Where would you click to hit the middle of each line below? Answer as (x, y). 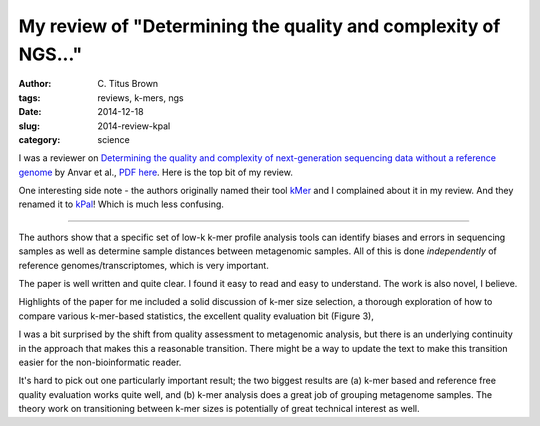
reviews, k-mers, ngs (140, 97)
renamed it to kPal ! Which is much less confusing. (121, 204)
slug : (29, 126)
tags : (29, 97)
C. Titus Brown (128, 84)
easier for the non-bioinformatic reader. (100, 362)
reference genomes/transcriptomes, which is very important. (143, 265)
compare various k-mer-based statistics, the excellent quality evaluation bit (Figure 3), (196, 316)
